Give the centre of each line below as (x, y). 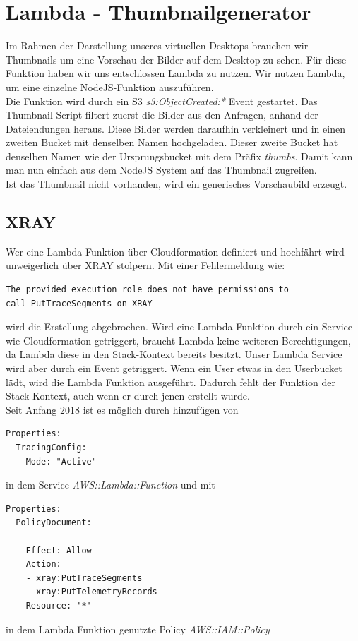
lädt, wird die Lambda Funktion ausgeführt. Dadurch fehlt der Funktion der (171, 382)
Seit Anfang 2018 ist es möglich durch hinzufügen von (122, 409)
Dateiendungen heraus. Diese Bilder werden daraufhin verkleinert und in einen (175, 128)
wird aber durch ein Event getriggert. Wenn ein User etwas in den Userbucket (174, 368)
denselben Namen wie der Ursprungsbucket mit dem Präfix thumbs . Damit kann (179, 156)
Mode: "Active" (61, 461)
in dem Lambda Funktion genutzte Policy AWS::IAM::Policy (138, 629)
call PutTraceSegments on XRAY (79, 303)
